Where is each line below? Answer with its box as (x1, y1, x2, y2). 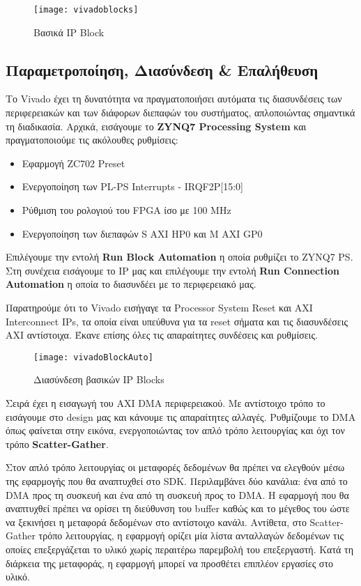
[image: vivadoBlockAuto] (33, 352, 153, 362)
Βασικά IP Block (33, 24, 105, 39)
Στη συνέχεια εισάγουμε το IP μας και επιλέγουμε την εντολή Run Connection (6, 263, 339, 277)
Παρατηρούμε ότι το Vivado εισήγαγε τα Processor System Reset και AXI (6, 300, 313, 314)
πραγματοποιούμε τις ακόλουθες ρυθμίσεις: (6, 132, 178, 147)
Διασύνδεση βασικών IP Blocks (33, 372, 164, 387)
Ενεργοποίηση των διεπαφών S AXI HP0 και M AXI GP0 (22, 226, 263, 240)
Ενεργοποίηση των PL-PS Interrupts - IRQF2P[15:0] (22, 179, 243, 194)
